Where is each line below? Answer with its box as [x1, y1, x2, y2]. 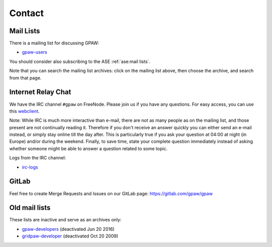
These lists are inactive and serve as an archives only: [9, 217, 122, 223]
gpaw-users [22, 49, 47, 55]
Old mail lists [9, 204, 51, 212]
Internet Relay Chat [9, 88, 72, 97]
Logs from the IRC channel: [9, 155, 66, 161]
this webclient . [9, 108, 40, 114]
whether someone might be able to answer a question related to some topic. [9, 145, 168, 151]
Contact [9, 8, 44, 19]
